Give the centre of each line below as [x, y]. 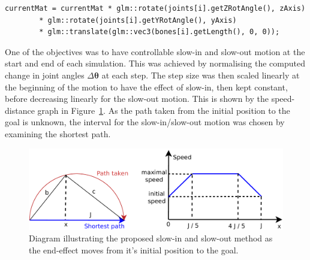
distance [20, 110]
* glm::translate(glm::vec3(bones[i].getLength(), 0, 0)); [159, 32]
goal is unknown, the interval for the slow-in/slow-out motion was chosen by [145, 122]
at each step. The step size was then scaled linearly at [201, 75]
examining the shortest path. [58, 133]
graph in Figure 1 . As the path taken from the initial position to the [164, 110]
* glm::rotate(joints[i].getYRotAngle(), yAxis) [138, 20]
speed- [283, 99]
